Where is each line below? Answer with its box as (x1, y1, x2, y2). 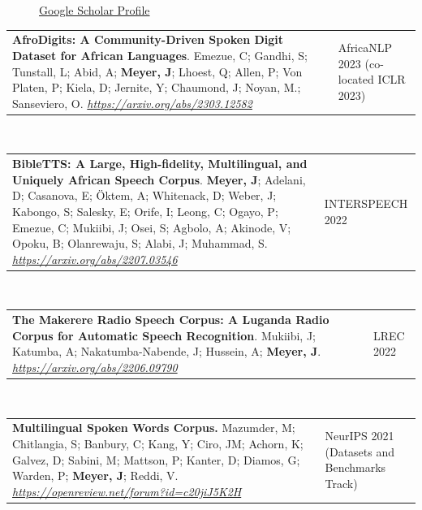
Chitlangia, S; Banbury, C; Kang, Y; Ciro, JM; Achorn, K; (12, 434, 304, 452)
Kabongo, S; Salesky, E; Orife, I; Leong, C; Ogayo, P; (12, 202, 278, 219)
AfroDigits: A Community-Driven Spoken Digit (12, 31, 284, 48)
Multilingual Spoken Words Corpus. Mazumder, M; (12, 419, 295, 436)
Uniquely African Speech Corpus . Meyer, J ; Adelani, (12, 171, 306, 188)
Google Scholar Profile (39, 2, 150, 18)
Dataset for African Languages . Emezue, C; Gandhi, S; (12, 46, 308, 63)
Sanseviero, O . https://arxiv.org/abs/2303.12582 (12, 94, 252, 111)
